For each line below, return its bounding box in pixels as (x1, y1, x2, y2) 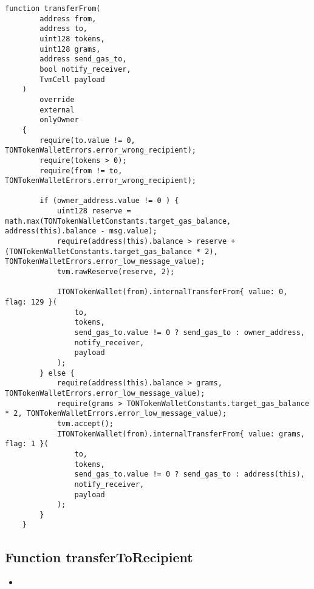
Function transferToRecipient (5, 547, 193, 566)
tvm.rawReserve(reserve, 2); (56, 267, 175, 277)
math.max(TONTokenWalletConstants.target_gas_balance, (5, 216, 231, 226)
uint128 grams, (39, 44, 101, 53)
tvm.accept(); (56, 419, 114, 428)
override (39, 95, 75, 104)
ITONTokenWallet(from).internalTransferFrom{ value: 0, (56, 288, 288, 297)
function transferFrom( (5, 4, 101, 13)
